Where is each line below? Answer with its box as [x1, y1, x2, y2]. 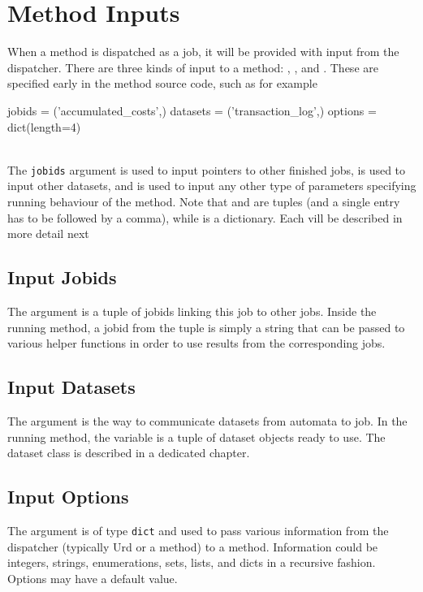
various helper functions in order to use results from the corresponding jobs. [7, 335, 386, 352]
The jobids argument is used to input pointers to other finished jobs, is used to [7, 161, 406, 178]
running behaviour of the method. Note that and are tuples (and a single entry [7, 192, 400, 210]
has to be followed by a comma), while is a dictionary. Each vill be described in [7, 209, 403, 226]
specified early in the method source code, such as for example [7, 75, 317, 92]
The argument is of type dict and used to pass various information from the [7, 521, 389, 538]
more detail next [7, 225, 89, 242]
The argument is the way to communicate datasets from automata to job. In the [7, 412, 408, 429]
